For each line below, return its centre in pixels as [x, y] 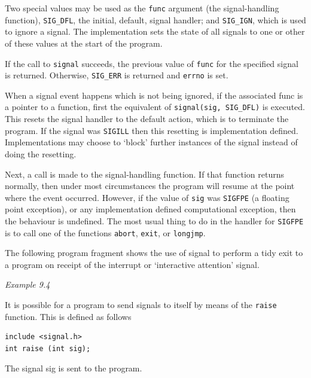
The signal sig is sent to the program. [74, 368]
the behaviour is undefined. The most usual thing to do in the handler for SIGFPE [154, 220]
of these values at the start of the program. [84, 43]
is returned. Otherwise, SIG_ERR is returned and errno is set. [117, 75]
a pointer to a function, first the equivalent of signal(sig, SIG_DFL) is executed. [155, 107]
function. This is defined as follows [68, 316]
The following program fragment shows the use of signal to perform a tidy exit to [154, 253]
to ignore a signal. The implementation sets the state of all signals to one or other [155, 31]
